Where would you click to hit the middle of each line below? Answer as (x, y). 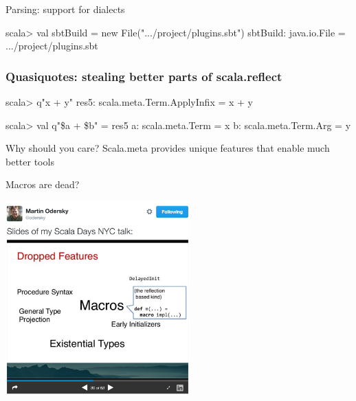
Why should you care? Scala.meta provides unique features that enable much (168, 148)
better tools (30, 161)
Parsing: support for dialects (65, 9)
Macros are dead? (43, 184)
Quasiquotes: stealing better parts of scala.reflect (144, 76)
